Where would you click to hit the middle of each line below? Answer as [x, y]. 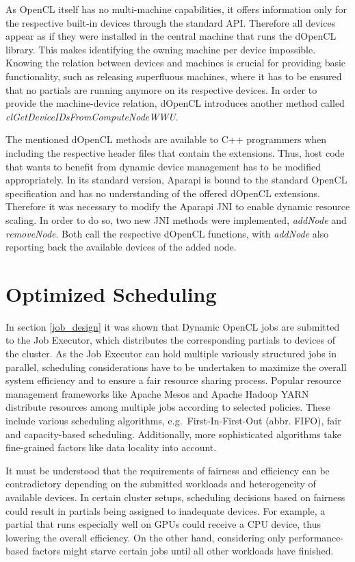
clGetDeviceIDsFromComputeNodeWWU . [92, 116]
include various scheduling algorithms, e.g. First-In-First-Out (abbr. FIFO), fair [173, 420]
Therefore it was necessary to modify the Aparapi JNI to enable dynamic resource [178, 206]
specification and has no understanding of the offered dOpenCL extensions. [163, 193]
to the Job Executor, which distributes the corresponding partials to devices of [171, 340]
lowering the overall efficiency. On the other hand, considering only [146, 537]
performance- [316, 537]
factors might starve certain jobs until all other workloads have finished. [183, 551]
